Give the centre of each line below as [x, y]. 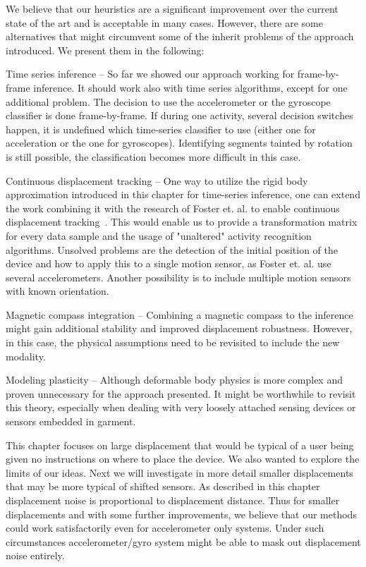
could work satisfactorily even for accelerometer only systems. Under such [165, 528]
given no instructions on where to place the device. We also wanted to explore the [183, 459]
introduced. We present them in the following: [105, 50]
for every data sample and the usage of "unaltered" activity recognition [159, 235]
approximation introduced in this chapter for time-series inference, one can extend [183, 194]
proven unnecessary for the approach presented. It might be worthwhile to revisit [181, 393]
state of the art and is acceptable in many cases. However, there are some [165, 22]
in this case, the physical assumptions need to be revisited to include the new [173, 342]
